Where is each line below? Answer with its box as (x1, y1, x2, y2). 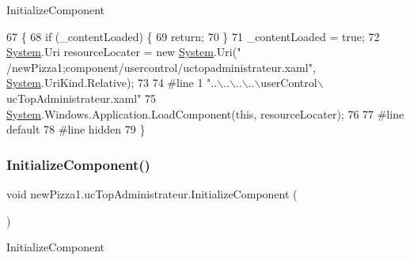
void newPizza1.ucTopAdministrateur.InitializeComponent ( (6, 185, 298, 202)
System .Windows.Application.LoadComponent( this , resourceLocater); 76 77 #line (6, 105, 404, 122)
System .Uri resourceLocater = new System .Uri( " (6, 43, 241, 60)
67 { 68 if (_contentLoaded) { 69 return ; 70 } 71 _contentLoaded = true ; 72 (6, 28, 380, 44)
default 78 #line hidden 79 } (6, 121, 146, 138)
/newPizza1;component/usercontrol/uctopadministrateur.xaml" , (6, 58, 316, 75)
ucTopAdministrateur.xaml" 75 (6, 89, 156, 106)
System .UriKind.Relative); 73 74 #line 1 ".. (6, 74, 218, 91)
